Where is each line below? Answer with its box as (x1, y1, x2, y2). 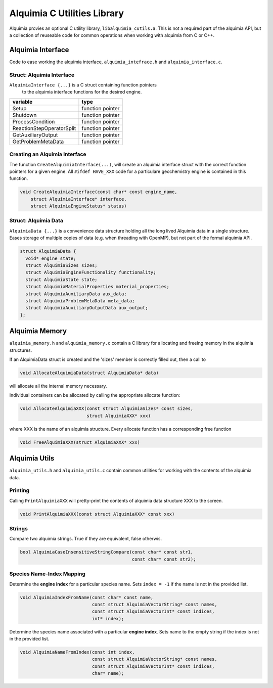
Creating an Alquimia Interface (9, 151, 86, 158)
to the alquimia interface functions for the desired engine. (22, 89, 142, 95)
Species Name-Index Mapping (9, 570, 86, 577)
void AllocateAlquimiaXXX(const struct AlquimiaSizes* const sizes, (20, 406, 194, 411)
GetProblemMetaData (12, 138, 64, 145)
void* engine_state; (25, 255, 76, 261)
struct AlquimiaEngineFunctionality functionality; (25, 269, 156, 276)
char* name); (92, 670, 124, 676)
